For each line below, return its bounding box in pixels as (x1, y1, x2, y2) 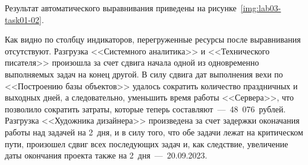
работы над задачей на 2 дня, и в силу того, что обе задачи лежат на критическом (5, 125, 303, 138)
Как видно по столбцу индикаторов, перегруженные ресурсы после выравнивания (5, 33, 301, 46)
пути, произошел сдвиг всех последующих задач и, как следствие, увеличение (5, 137, 288, 150)
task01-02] (5, 13, 42, 25)
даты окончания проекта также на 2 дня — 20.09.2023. (5, 149, 208, 161)
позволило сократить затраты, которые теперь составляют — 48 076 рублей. (5, 102, 286, 115)
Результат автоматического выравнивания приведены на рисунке (5, 2, 237, 14)
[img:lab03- (240, 2, 281, 14)
